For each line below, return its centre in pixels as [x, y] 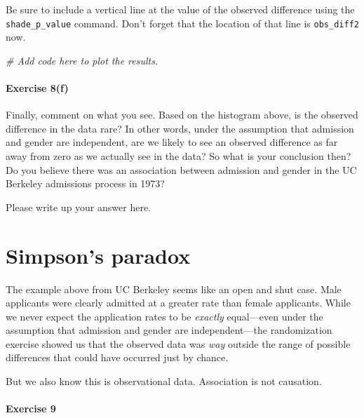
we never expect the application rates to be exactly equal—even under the [164, 316]
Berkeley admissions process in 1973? [85, 183]
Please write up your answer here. [78, 207]
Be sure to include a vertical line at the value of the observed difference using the [180, 9]
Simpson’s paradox [98, 255]
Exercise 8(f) [37, 88]
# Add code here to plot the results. [82, 60]
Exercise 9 [31, 409]
